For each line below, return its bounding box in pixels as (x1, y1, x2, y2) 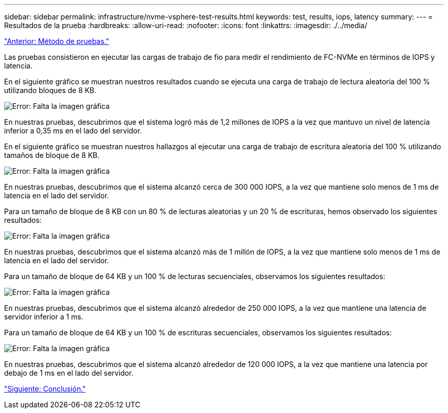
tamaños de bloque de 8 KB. (4, 151, 100, 159)
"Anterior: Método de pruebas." (4, 37, 109, 45)
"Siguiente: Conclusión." (4, 384, 86, 393)
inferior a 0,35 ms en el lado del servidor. (4, 126, 142, 135)
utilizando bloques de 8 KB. (4, 86, 97, 95)
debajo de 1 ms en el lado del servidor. (4, 369, 133, 377)
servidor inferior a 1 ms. (4, 312, 83, 321)
